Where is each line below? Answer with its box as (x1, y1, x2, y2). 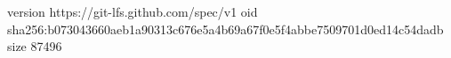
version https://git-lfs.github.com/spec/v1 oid (7, 3, 258, 20)
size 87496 (7, 37, 62, 55)
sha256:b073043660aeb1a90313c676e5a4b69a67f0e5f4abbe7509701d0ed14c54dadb (7, 19, 444, 38)
